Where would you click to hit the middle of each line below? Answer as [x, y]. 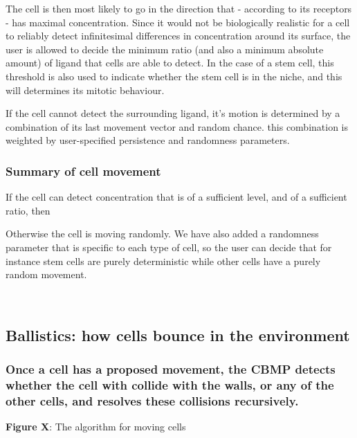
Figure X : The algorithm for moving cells [96, 427]
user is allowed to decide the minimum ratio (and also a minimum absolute [165, 49]
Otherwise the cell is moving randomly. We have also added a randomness [162, 234]
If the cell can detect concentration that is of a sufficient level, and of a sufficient [176, 197]
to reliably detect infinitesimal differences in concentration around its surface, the [178, 36]
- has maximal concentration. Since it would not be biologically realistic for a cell [178, 22]
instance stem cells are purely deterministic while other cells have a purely [163, 261]
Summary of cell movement [83, 171]
